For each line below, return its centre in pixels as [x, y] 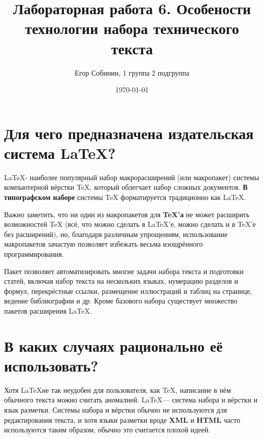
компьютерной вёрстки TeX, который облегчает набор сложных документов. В [126, 187]
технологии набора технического [132, 28]
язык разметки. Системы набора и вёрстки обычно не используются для [116, 410]
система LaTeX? [60, 153]
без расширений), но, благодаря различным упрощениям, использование [116, 234]
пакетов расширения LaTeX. [48, 310]
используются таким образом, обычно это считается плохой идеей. [107, 430]
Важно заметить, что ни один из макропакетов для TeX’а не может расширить [127, 214]
